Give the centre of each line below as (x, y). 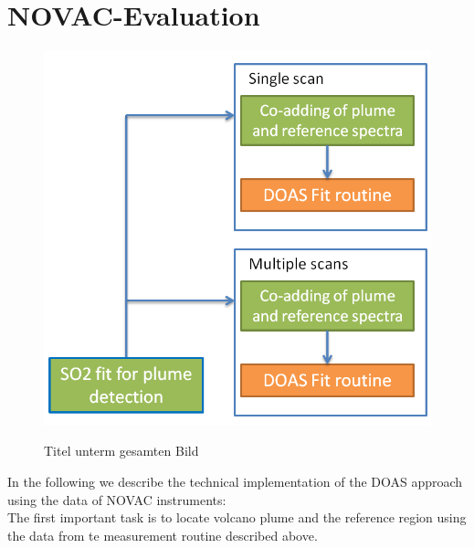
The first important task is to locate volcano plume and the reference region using (237, 517)
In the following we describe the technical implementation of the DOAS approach (235, 481)
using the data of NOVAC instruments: (117, 499)
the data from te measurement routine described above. (163, 535)
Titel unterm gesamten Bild (121, 451)
